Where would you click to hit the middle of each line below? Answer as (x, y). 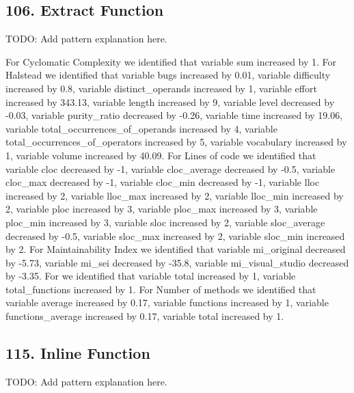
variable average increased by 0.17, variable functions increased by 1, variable (167, 302)
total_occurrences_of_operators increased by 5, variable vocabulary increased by (176, 142)
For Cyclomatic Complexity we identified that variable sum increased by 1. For (171, 61)
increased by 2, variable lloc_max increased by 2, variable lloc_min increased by (175, 195)
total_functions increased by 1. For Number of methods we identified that (161, 289)
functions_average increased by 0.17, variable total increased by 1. (145, 316)
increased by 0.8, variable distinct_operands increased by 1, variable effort (161, 88)
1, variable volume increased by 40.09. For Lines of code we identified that (161, 155)
